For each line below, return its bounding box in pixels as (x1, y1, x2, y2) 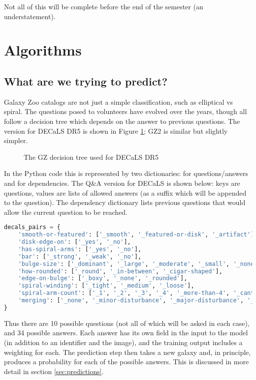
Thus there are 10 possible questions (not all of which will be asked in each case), (4, 318, 250, 328)
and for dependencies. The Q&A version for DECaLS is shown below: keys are (4, 177, 240, 188)
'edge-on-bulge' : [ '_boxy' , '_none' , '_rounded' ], (18, 275, 188, 282)
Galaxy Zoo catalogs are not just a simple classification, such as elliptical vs (4, 96, 233, 107)
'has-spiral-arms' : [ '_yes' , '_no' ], (18, 245, 142, 253)
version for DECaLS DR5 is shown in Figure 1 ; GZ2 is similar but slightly (4, 125, 228, 136)
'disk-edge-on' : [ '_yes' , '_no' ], (18, 238, 131, 246)
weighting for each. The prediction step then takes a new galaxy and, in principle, (4, 347, 251, 357)
